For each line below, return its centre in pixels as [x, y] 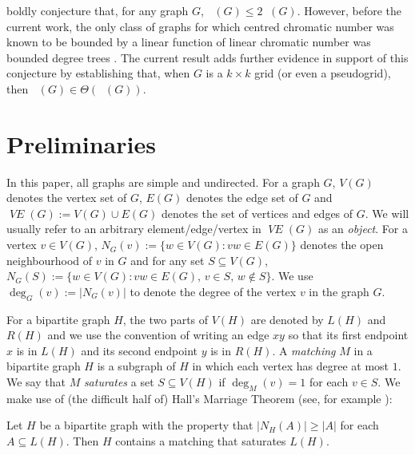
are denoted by [287, 319]
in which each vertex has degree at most [291, 366]
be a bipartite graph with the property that [146, 425]
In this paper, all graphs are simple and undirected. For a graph [163, 182]
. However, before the [349, 10]
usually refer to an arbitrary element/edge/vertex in [134, 229]
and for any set [168, 260]
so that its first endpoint [348, 335]
